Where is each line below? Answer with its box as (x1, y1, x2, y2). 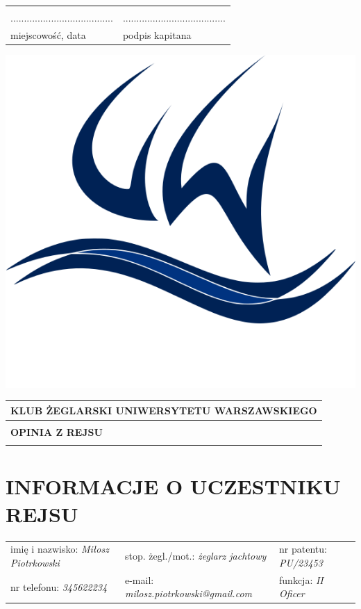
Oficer (279, 586, 305, 601)
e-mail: (124, 572, 154, 587)
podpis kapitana (122, 27, 192, 42)
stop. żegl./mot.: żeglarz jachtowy (124, 549, 267, 563)
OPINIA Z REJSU (10, 424, 103, 439)
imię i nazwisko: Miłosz (10, 542, 109, 556)
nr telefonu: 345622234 (10, 579, 108, 594)
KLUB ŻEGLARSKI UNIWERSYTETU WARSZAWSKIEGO (10, 403, 317, 417)
